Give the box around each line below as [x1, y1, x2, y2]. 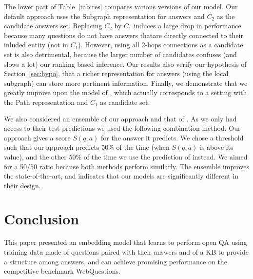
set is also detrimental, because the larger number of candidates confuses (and [4, 49, 237, 59]
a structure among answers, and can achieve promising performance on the [4, 256, 227, 266]
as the [216, 11, 235, 21]
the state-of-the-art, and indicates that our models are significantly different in [4, 171, 239, 181]
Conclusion [4, 209, 79, 229]
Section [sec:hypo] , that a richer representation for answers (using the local [4, 68, 229, 79]
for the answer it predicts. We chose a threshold [100, 132, 244, 142]
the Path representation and [4, 97, 88, 107]
